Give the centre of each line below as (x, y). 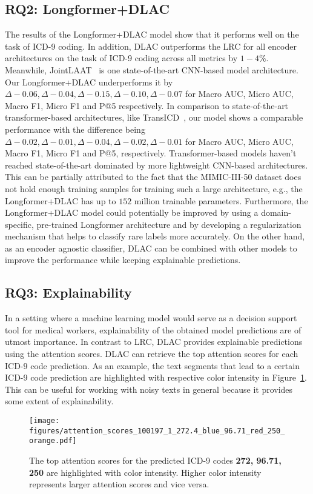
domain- (276, 212)
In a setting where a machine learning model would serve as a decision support (151, 318)
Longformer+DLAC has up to (61, 200)
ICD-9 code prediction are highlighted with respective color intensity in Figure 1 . (156, 377)
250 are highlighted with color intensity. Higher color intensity (145, 472)
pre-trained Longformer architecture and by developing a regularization (169, 224)
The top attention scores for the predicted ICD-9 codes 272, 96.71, (155, 460)
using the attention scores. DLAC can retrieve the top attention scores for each (152, 354)
